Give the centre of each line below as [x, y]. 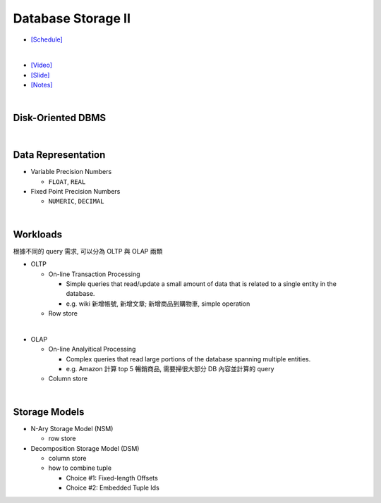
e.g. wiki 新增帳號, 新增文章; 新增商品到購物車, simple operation [158, 304]
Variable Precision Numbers [71, 172]
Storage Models [49, 412]
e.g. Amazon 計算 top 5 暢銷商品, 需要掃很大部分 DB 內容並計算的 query [170, 369]
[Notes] [42, 85]
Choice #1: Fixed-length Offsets [112, 478]
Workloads [38, 234]
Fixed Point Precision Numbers [75, 192]
